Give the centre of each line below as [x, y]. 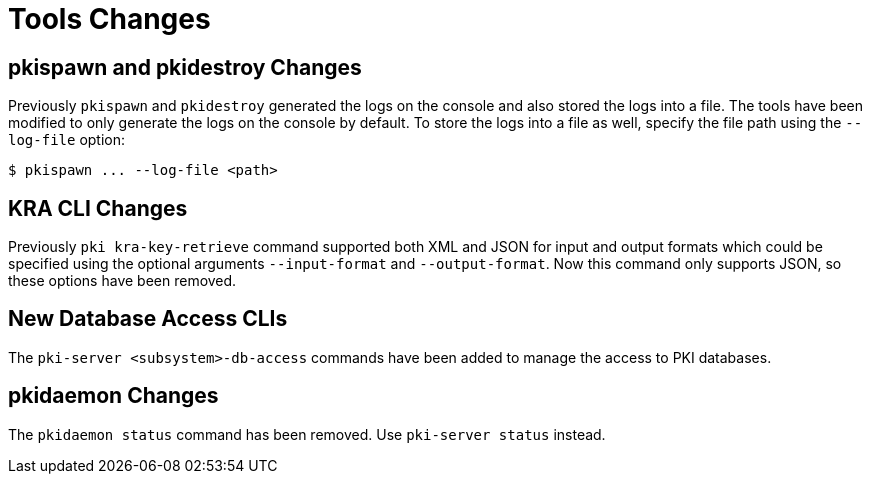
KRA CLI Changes [98, 208]
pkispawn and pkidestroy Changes [185, 67]
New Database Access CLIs [148, 319]
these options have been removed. [122, 281]
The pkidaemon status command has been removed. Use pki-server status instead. [307, 434]
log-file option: [67, 140]
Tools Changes [109, 19]
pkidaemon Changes [113, 396]
